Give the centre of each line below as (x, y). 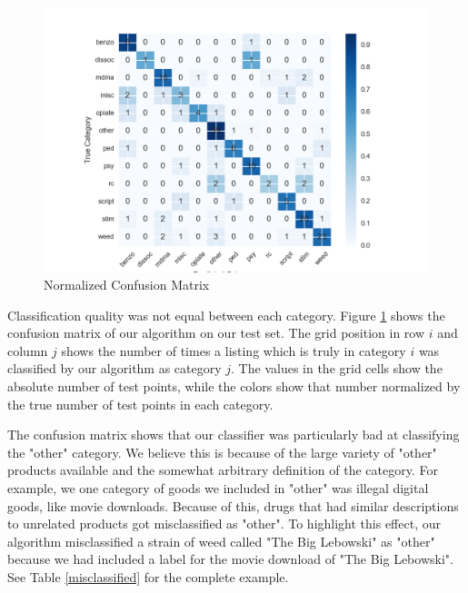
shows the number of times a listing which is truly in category (234, 350)
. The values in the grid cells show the (337, 368)
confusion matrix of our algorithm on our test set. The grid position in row (216, 333)
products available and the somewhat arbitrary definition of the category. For (223, 470)
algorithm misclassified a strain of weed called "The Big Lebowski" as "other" (221, 541)
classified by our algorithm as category (115, 368)
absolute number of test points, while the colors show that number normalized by (234, 386)
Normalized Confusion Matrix (127, 285)
